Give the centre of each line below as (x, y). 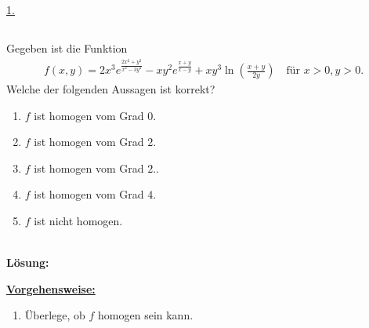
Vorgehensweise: (51, 288)
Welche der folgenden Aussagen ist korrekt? (111, 89)
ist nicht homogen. (78, 221)
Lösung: (28, 262)
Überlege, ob (55, 315)
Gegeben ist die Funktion (67, 47)
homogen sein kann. (146, 315)
